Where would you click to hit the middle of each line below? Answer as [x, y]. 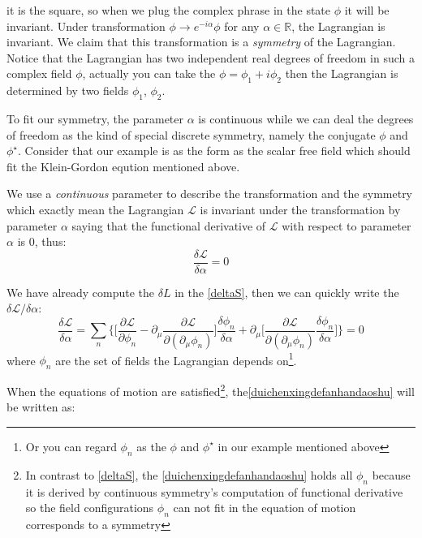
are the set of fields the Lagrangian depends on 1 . [176, 359]
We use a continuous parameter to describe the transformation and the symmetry [210, 194]
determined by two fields [68, 90]
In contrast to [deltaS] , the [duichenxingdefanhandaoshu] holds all [189, 474]
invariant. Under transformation [86, 26]
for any [242, 26]
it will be [367, 10]
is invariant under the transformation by [300, 209]
